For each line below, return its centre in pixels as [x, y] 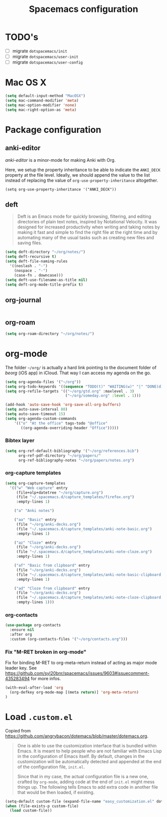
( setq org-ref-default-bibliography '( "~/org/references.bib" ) [72, 451]
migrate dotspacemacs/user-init [45, 56]
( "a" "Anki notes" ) [34, 511]
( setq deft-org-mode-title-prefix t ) [44, 285]
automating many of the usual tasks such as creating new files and [85, 238]
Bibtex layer [20, 440]
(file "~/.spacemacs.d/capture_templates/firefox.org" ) [75, 497]
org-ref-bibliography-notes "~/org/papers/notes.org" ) [76, 460]
